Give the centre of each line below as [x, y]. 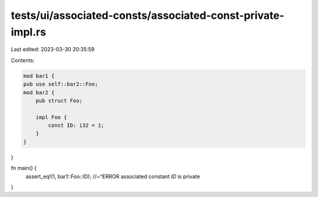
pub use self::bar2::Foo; [61, 84]
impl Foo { [51, 117]
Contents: [23, 60]
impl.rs [29, 32]
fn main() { [24, 168]
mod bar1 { [39, 76]
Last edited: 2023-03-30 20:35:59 [53, 50]
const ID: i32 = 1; [76, 126]
